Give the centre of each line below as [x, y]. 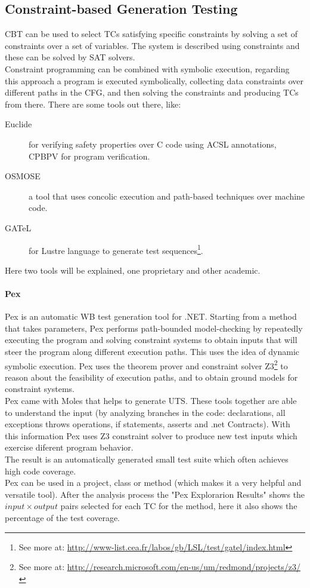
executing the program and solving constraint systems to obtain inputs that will [151, 340]
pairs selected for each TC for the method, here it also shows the [179, 506]
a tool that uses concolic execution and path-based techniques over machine [167, 196]
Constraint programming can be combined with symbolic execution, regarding [147, 68]
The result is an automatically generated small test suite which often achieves [147, 459]
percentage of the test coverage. [63, 517]
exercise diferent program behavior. [69, 447]
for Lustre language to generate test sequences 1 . [116, 249]
